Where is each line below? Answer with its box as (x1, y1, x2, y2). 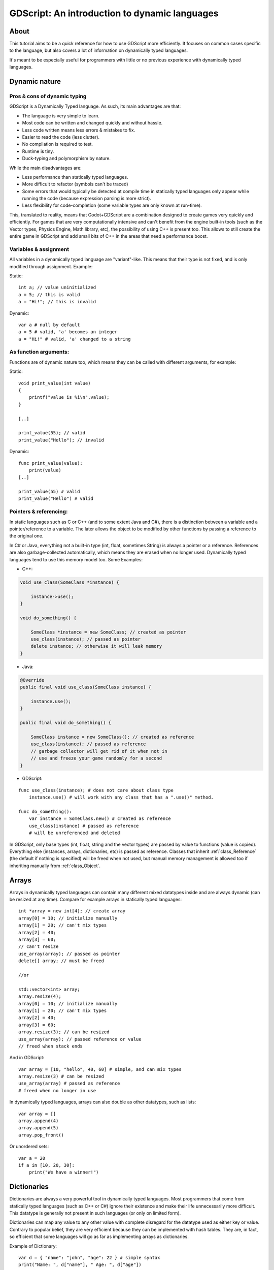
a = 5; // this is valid (18, 292, 80, 297)
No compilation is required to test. (22, 141, 93, 147)
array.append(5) (18, 1125, 59, 1131)
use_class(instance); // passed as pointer (30, 637, 141, 642)
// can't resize (18, 944, 59, 949)
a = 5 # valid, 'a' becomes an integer (18, 329, 118, 335)
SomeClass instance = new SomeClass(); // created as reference (30, 734, 194, 740)
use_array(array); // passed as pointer (18, 950, 120, 957)
